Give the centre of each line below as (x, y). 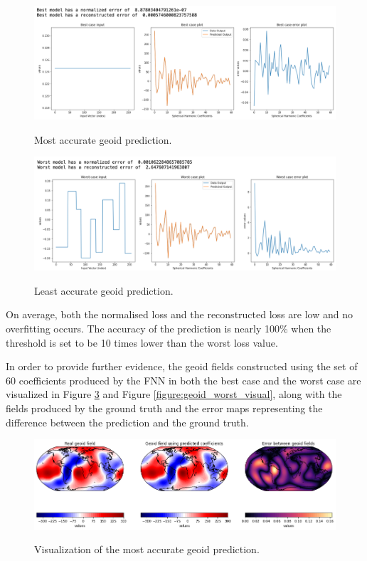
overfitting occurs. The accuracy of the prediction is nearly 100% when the (169, 329)
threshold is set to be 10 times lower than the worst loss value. (142, 342)
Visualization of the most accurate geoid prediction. (147, 549)
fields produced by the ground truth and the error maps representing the (164, 408)
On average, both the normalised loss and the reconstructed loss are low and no (179, 314)
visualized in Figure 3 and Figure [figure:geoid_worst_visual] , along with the (174, 394)
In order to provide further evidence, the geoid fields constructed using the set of (182, 366)
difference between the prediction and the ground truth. (127, 422)
